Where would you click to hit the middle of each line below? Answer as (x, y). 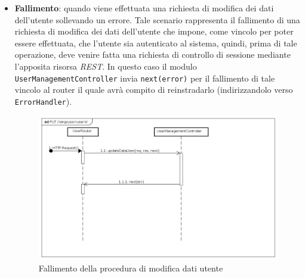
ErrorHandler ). (43, 101)
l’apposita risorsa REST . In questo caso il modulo (106, 66)
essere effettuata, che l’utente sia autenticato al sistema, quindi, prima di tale (156, 43)
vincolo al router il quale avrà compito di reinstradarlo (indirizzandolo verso (154, 90)
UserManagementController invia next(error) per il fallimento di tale (145, 78)
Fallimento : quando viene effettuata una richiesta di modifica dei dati (144, 8)
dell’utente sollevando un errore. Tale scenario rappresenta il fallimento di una (157, 19)
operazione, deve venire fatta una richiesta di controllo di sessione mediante (152, 54)
